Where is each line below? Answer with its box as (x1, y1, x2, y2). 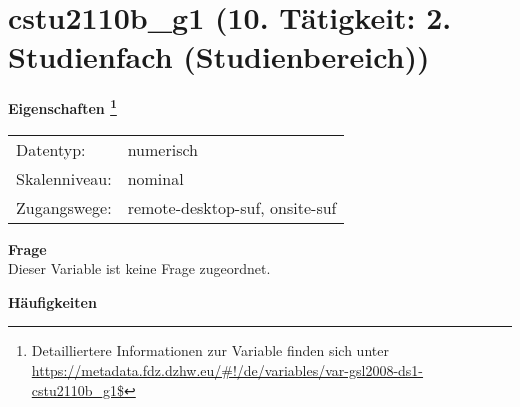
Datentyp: (16, 137, 86, 161)
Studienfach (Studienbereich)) (8, 36, 430, 77)
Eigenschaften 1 (8, 95, 117, 118)
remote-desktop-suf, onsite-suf (127, 195, 337, 219)
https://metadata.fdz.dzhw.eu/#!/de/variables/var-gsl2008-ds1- (31, 359, 424, 380)
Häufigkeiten (8, 291, 97, 312)
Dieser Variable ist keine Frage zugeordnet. (8, 258, 271, 279)
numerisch (127, 137, 198, 161)
